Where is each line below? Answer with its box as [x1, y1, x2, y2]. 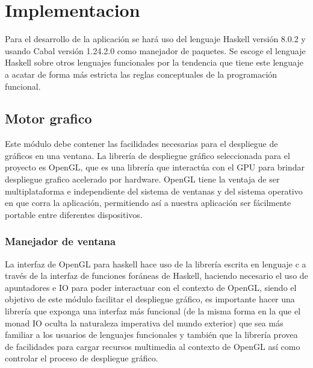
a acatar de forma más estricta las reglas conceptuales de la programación [5, 67, 277, 80]
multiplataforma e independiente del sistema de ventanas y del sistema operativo [5, 184, 303, 197]
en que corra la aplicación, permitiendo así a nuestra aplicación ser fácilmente [5, 196, 291, 209]
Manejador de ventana [5, 234, 116, 249]
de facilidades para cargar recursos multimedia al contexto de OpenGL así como [5, 340, 300, 352]
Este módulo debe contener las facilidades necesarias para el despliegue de [5, 137, 278, 150]
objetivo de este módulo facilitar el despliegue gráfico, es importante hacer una [5, 293, 295, 305]
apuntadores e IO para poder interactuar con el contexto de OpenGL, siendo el [5, 281, 297, 293]
